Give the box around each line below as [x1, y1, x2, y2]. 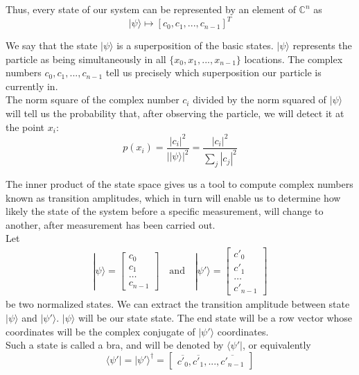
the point [6, 119, 45, 134]
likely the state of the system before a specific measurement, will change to [6, 204, 324, 218]
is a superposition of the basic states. [116, 38, 274, 53]
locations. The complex [244, 51, 343, 66]
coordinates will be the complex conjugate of [6, 324, 195, 338]
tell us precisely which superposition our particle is [105, 65, 322, 80]
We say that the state [6, 38, 98, 53]
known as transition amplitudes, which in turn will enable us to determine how [6, 190, 341, 204]
